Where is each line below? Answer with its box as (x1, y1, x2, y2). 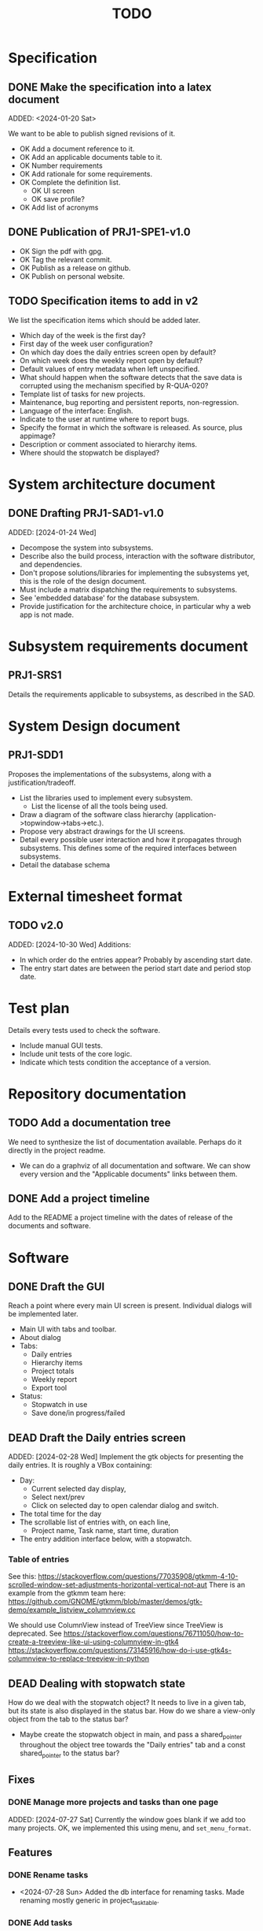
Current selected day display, (31, 1484, 127, 1494)
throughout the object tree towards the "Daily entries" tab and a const (19, 1740, 246, 1750)
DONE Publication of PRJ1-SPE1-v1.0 (8, 225, 191, 239)
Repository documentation (8, 1085, 187, 1103)
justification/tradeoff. (8, 778, 76, 787)
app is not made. (19, 610, 75, 619)
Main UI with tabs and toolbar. (19, 1324, 117, 1334)
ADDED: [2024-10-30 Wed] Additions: (8, 939, 131, 949)
